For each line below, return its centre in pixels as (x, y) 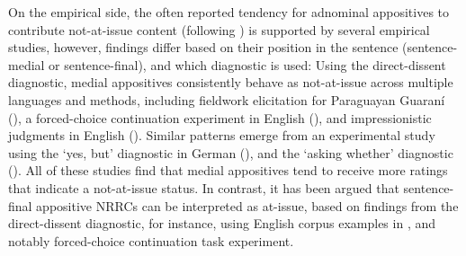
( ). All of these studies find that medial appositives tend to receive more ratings (228, 170)
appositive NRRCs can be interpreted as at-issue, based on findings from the (247, 205)
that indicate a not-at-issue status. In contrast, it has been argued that (204, 187)
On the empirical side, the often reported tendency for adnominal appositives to (229, 12)
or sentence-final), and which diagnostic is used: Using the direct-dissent (247, 64)
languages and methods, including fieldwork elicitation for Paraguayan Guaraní (227, 99)
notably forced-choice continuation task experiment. (151, 240)
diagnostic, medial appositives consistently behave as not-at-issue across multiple (231, 82)
